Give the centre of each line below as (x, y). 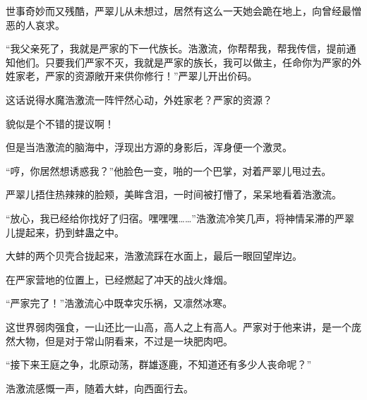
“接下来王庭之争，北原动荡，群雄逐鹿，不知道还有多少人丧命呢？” (159, 364)
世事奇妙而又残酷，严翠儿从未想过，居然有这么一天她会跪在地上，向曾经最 (179, 11)
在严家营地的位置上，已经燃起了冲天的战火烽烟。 (119, 279)
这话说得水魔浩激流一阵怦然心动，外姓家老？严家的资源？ (139, 99)
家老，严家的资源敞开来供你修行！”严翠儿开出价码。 (136, 76)
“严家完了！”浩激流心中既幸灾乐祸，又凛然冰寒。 (119, 303)
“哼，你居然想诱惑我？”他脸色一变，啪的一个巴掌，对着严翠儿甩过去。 (169, 170)
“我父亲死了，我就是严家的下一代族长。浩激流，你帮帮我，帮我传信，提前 (176, 48)
